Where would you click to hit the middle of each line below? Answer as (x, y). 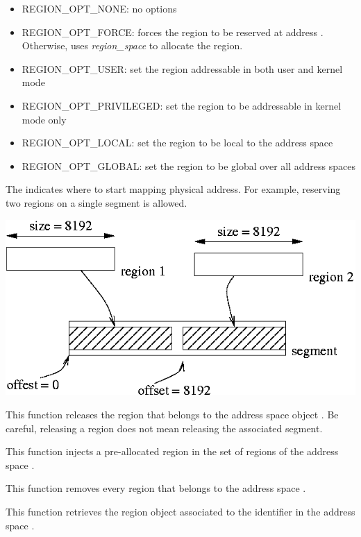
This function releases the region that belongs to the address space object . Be (172, 414)
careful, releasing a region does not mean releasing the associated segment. (164, 428)
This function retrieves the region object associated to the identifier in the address (180, 511)
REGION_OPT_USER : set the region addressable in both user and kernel (182, 68)
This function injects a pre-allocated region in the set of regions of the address (172, 451)
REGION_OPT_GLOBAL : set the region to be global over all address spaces (188, 165)
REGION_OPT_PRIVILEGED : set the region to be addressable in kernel (182, 105)
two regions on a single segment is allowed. (96, 202)
